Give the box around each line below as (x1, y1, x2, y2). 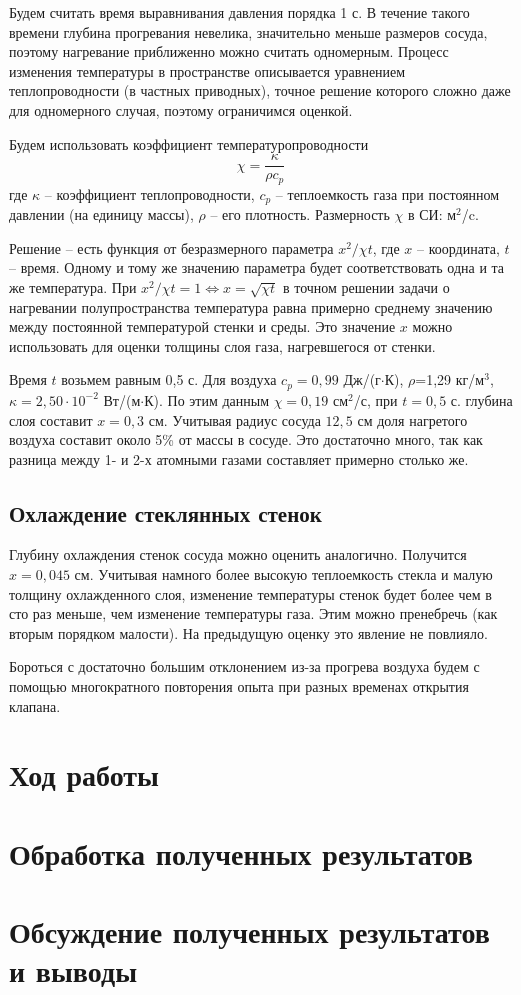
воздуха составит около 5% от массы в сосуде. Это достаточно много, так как (9, 429, 483, 450)
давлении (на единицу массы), (9, 204, 194, 225)
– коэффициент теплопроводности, (44, 183, 255, 204)
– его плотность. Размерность (210, 204, 390, 225)
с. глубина (450, 389, 513, 410)
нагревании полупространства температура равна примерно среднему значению (9, 296, 493, 317)
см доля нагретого (357, 409, 468, 430)
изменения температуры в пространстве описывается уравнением (9, 60, 406, 81)
